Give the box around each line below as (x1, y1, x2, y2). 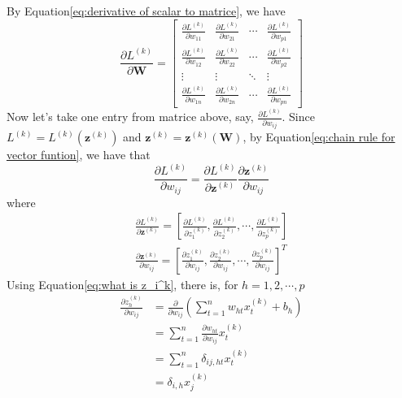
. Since (282, 108, 315, 125)
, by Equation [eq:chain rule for (243, 128, 395, 145)
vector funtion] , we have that (7, 146, 151, 163)
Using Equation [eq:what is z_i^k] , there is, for (7, 275, 238, 292)
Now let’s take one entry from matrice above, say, (7, 108, 254, 125)
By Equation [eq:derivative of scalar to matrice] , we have (7, 2, 286, 19)
